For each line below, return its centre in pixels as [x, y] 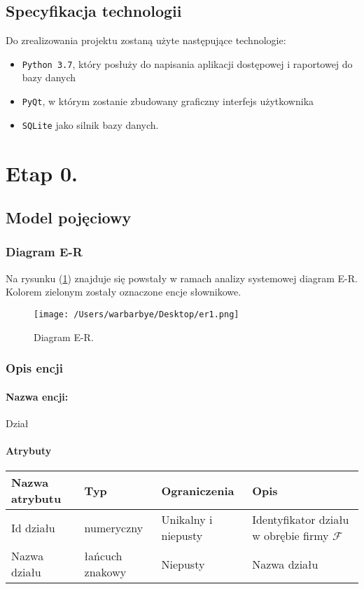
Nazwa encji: [37, 396]
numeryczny [114, 527]
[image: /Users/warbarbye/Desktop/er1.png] [136, 314]
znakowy [105, 572]
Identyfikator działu [301, 520]
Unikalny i [187, 520]
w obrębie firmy [290, 536]
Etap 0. [42, 173]
